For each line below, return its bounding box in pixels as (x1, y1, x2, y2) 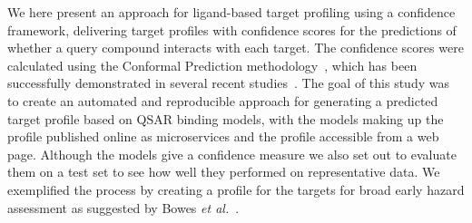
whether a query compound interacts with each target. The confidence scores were (7, 38, 464, 57)
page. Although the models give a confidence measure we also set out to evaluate (7, 144, 457, 163)
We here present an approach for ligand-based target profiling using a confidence (7, 3, 456, 21)
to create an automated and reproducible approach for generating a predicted (7, 91, 438, 110)
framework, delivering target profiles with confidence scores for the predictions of (7, 20, 457, 39)
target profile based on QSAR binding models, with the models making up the (7, 109, 444, 128)
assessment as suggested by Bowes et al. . (7, 198, 240, 217)
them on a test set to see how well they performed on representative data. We (7, 162, 440, 181)
